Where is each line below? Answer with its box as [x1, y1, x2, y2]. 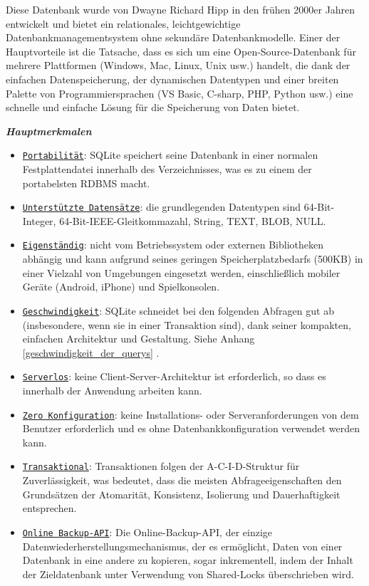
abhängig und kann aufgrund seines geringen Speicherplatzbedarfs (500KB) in [22, 251, 363, 266]
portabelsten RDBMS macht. [22, 175, 150, 190]
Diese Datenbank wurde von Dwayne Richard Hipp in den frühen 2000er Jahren [6, 2, 355, 16]
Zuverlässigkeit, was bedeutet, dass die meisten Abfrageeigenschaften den [22, 473, 342, 488]
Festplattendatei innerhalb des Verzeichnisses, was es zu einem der [22, 162, 312, 176]
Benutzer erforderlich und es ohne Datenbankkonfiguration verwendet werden [22, 421, 360, 436]
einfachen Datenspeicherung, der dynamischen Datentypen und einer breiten [6, 71, 339, 86]
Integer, [22, 213, 56, 228]
